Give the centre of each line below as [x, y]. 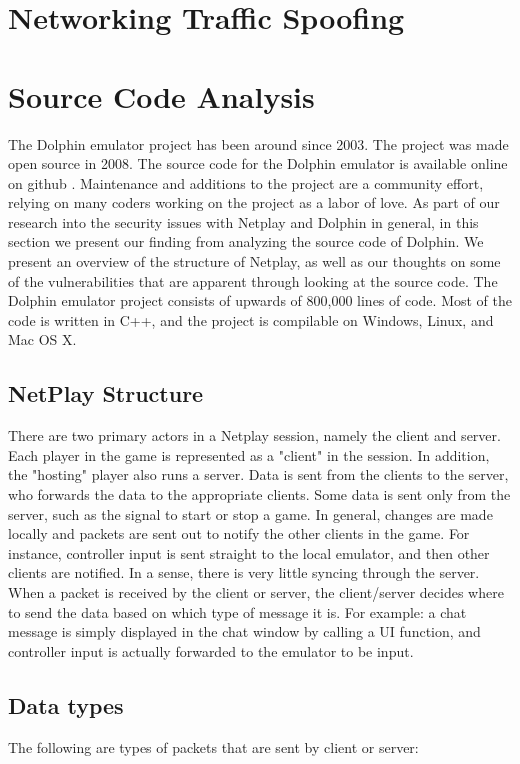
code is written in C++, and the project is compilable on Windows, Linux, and [251, 319]
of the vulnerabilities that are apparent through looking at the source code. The [253, 280]
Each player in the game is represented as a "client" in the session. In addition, [249, 454]
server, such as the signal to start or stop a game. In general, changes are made [250, 513]
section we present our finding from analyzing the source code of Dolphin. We [246, 241]
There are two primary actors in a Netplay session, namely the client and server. [254, 435]
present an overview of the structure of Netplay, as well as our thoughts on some [254, 261]
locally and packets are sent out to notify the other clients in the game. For [239, 533]
